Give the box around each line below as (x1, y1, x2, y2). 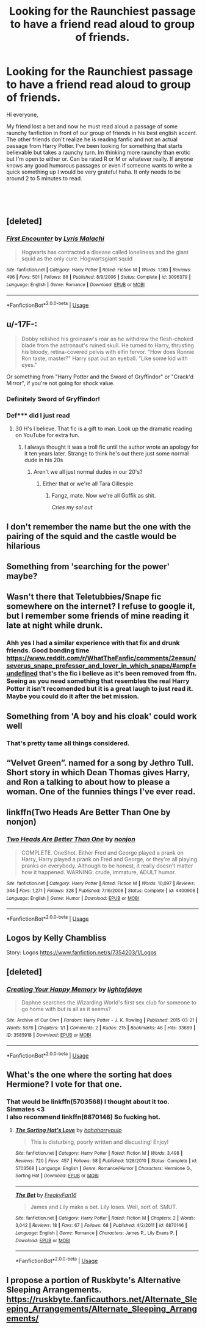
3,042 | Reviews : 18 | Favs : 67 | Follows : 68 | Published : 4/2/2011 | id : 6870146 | (15, 1223, 187, 1229)
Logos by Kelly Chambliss (6, 932, 107, 943)
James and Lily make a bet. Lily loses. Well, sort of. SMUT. (30, 1203, 178, 1210)
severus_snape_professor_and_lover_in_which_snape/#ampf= (6, 661, 196, 670)
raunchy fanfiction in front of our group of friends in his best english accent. (6, 129, 198, 136)
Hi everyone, (6, 111, 38, 118)
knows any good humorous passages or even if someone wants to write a (6, 161, 192, 169)
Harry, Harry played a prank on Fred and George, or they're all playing (21, 855, 198, 863)
